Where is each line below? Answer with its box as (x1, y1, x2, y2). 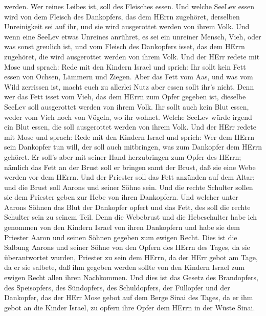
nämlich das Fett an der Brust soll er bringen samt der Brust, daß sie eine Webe (4, 161, 256, 172)
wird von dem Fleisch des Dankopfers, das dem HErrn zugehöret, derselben (4, 11, 240, 22)
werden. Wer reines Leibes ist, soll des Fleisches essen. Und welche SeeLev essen (4, 1, 255, 11)
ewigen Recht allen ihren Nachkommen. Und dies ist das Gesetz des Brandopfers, (4, 272, 258, 283)
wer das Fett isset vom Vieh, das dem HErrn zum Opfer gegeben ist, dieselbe (4, 91, 246, 102)
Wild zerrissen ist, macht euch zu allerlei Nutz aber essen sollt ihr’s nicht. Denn (4, 81, 254, 92)
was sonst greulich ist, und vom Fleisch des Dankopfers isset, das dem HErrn (4, 41, 245, 52)
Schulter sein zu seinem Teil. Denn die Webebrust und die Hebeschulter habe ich (4, 212, 257, 222)
